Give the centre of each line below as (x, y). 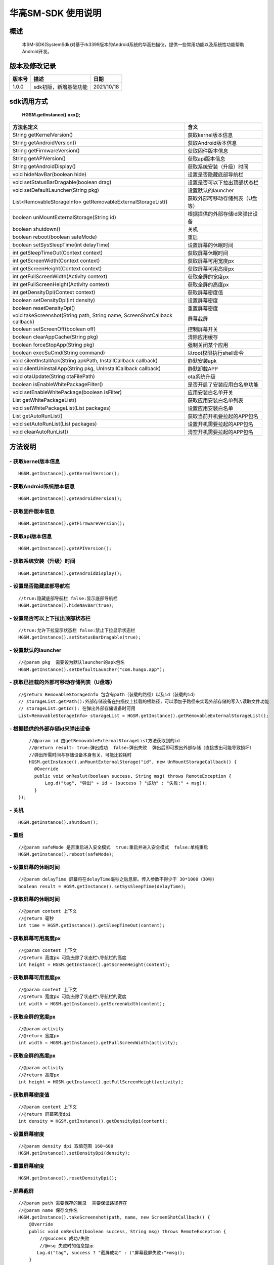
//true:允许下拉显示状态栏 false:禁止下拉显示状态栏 (77, 630)
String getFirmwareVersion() (46, 151)
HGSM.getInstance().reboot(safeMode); (66, 854)
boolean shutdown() (36, 229)
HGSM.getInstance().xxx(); (51, 114)
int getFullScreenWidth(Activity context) (60, 277)
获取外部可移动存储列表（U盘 (222, 198)
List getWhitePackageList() (44, 400)
